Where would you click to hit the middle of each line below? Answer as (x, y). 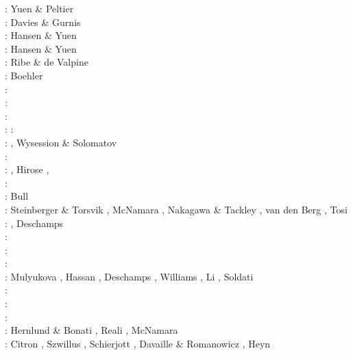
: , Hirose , (27, 169)
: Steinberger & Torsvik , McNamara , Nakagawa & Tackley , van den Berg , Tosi (176, 209)
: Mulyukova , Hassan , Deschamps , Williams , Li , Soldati (129, 276)
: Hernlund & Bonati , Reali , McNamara (92, 330)
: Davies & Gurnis (43, 22)
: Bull (17, 196)
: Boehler (24, 75)
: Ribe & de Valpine (47, 62)
